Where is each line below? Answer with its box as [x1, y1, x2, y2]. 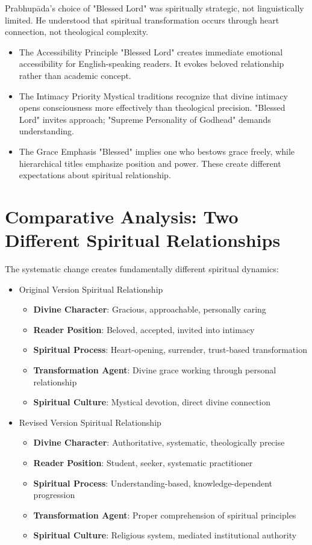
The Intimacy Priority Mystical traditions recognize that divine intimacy [19, 89, 288, 102]
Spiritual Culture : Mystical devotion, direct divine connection [33, 396, 270, 408]
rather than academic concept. [19, 69, 131, 81]
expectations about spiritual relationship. [19, 169, 171, 181]
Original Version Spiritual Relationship [19, 282, 163, 295]
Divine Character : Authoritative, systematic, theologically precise [33, 436, 285, 449]
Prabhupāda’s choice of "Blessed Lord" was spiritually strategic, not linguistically [5, 2, 304, 14]
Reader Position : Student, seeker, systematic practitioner [33, 456, 253, 469]
